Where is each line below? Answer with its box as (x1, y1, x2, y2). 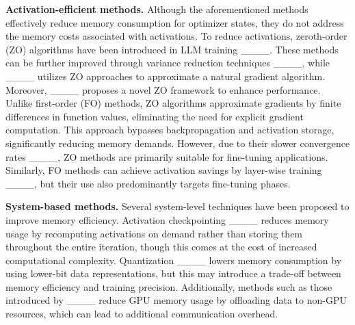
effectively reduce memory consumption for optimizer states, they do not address (5, 15, 344, 29)
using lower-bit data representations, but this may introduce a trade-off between (5, 266, 341, 281)
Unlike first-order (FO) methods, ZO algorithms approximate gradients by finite (5, 96, 341, 110)
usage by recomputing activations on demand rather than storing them (5, 226, 303, 240)
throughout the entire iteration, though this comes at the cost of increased (5, 239, 317, 254)
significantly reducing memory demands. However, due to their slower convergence (5, 135, 350, 150)
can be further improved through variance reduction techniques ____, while (5, 55, 330, 70)
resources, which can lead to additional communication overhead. (5, 307, 278, 321)
